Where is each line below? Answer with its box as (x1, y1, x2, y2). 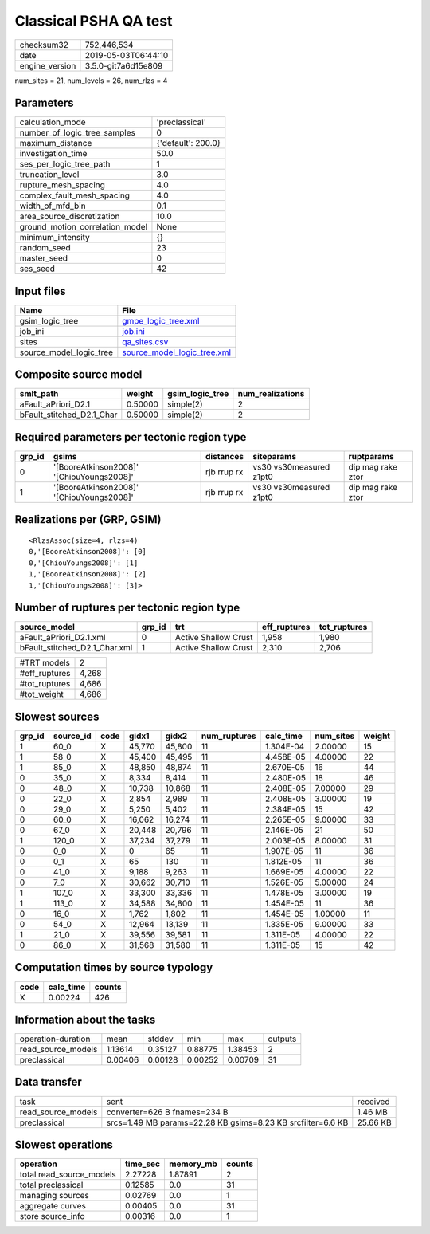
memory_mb (168, 1158, 218, 1169)
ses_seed (19, 263, 56, 274)
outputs (268, 1033, 297, 1044)
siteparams (252, 451, 297, 462)
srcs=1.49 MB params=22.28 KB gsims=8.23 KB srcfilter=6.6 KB (106, 1117, 349, 1128)
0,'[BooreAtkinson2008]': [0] (29, 547, 147, 556)
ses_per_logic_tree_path (19, 159, 111, 170)
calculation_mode (19, 116, 87, 128)
